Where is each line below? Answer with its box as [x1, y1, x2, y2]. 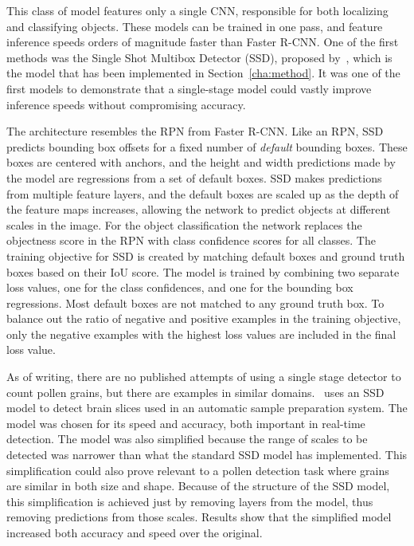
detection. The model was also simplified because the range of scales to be [6, 430, 368, 447]
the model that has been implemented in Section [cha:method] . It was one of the [6, 65, 400, 81]
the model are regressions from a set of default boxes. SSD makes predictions [6, 169, 382, 186]
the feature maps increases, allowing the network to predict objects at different [6, 201, 391, 218]
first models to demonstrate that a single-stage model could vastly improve [6, 80, 372, 96]
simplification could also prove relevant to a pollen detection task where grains [6, 462, 389, 478]
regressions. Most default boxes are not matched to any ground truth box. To [6, 294, 385, 311]
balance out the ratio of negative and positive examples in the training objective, [6, 310, 401, 327]
